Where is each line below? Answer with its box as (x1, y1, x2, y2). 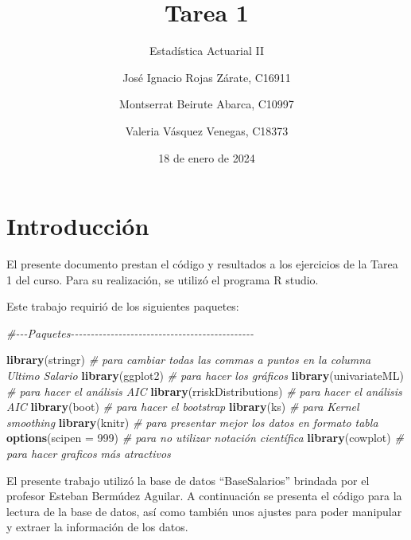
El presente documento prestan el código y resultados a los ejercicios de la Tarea (6, 256, 398, 272)
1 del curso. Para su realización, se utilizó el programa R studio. (6, 271, 319, 288)
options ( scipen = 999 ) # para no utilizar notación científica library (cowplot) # (6, 429, 404, 446)
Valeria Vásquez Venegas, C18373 (125, 122, 289, 139)
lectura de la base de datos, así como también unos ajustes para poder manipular (6, 503, 402, 519)
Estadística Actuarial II (149, 42, 264, 59)
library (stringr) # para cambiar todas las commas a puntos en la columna (6, 351, 371, 368)
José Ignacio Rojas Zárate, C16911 (122, 68, 291, 85)
